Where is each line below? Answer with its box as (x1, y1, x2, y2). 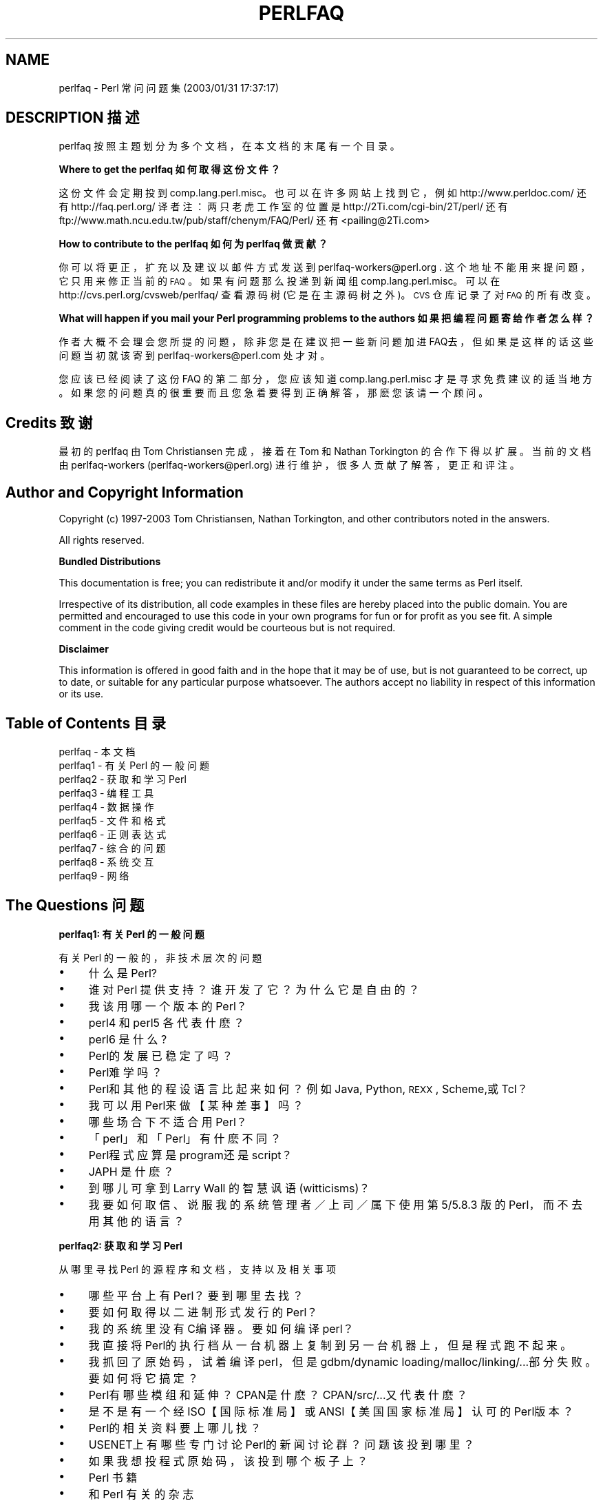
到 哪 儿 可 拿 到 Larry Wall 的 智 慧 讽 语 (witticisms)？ (88, 1181, 370, 1195)
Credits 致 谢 (6, 413, 93, 431)
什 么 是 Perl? (88, 966, 157, 980)
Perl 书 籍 (88, 1470, 138, 1484)
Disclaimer (59, 643, 109, 655)
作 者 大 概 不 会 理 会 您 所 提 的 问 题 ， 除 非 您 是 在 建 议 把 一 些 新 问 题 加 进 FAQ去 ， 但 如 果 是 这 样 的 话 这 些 (59, 336, 593, 348)
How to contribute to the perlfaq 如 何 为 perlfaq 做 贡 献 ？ (59, 238, 328, 250)
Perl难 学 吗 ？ (88, 1065, 162, 1079)
